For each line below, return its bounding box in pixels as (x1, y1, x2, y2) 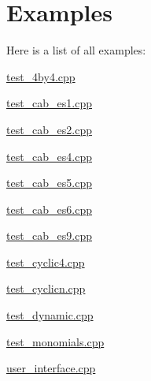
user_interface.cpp (6, 360, 96, 376)
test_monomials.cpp (6, 333, 105, 349)
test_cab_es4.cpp (6, 148, 93, 164)
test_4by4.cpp (6, 68, 75, 84)
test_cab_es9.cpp (6, 227, 93, 244)
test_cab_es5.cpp (6, 174, 93, 191)
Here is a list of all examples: (6, 42, 146, 58)
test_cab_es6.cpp (6, 200, 93, 217)
